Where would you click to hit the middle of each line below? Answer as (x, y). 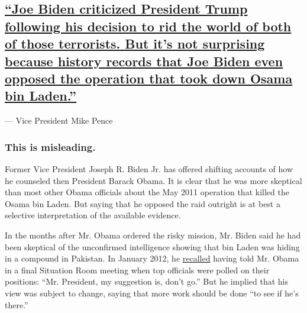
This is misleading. (50, 146)
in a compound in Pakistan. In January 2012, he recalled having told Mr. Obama (152, 258)
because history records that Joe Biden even (144, 61)
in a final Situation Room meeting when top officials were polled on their (137, 270)
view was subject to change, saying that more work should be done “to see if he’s (152, 293)
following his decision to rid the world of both (148, 26)
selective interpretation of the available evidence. (93, 215)
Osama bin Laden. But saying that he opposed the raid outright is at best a (143, 203)
